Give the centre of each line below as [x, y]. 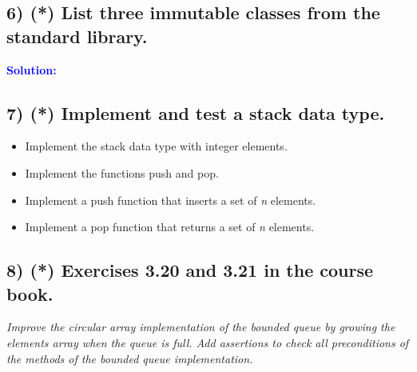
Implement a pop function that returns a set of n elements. [170, 227]
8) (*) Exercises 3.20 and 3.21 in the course [190, 270]
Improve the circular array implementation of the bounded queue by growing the [201, 327]
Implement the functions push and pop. [122, 172]
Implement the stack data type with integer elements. [156, 146]
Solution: [32, 69]
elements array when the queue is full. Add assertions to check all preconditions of [208, 342]
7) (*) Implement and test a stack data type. [196, 112]
